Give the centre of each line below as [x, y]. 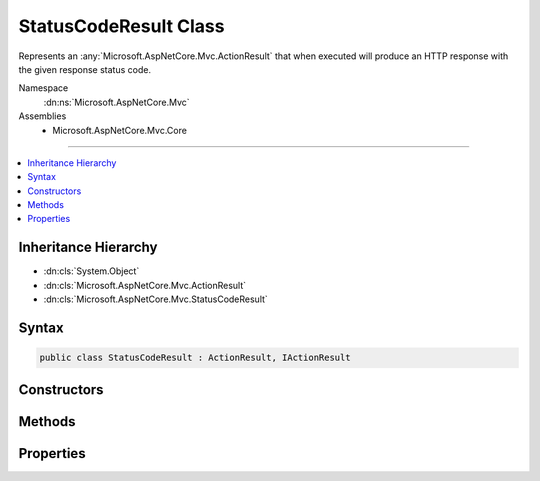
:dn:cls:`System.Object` [91, 271]
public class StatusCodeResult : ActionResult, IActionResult [195, 358]
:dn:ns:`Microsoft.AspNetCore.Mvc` [116, 102]
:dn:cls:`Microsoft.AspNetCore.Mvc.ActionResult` [145, 285]
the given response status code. [85, 69]
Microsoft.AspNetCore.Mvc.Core [119, 130]
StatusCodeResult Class [121, 26]
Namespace [43, 88]
